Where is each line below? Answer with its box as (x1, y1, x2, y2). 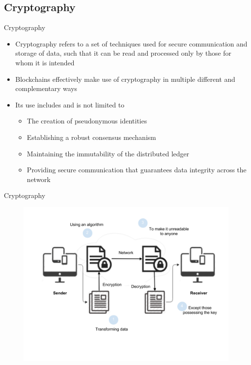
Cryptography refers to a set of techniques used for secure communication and (15, 38, 248, 48)
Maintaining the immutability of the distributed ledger (27, 148, 189, 158)
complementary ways (15, 83, 78, 93)
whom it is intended (15, 57, 75, 67)
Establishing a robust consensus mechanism (27, 132, 156, 142)
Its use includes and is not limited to (15, 99, 125, 109)
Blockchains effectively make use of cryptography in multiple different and (15, 74, 235, 84)
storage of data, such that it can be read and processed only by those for (15, 48, 232, 58)
